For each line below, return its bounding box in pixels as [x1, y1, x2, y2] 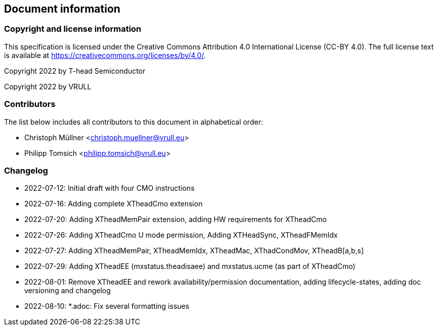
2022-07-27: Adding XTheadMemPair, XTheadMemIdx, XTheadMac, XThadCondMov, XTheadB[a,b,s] [24, 246, 364, 255]
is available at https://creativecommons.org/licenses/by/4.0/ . [4, 50, 206, 60]
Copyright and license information [4, 24, 142, 34]
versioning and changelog [24, 286, 111, 295]
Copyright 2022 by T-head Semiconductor [4, 66, 146, 75]
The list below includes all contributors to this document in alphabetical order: [4, 117, 263, 126]
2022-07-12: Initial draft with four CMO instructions [24, 184, 195, 193]
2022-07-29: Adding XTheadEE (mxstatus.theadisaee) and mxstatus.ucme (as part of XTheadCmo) [24, 262, 356, 271]
